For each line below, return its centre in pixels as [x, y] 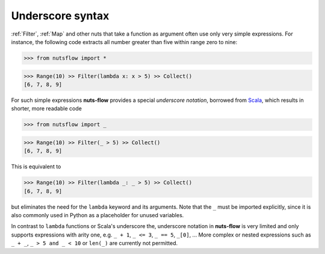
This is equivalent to [36, 167]
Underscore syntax [60, 16]
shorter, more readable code [47, 109]
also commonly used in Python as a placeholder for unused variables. [97, 215]
